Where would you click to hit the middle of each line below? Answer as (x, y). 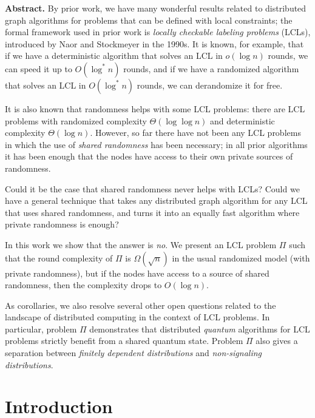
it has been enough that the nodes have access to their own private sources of (149, 156)
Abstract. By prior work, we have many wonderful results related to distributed (156, 8)
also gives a (277, 341)
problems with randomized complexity (76, 120)
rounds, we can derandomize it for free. (210, 85)
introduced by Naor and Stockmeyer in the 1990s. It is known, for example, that (154, 43)
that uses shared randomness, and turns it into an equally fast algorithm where (152, 212)
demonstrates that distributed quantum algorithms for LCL (200, 329)
